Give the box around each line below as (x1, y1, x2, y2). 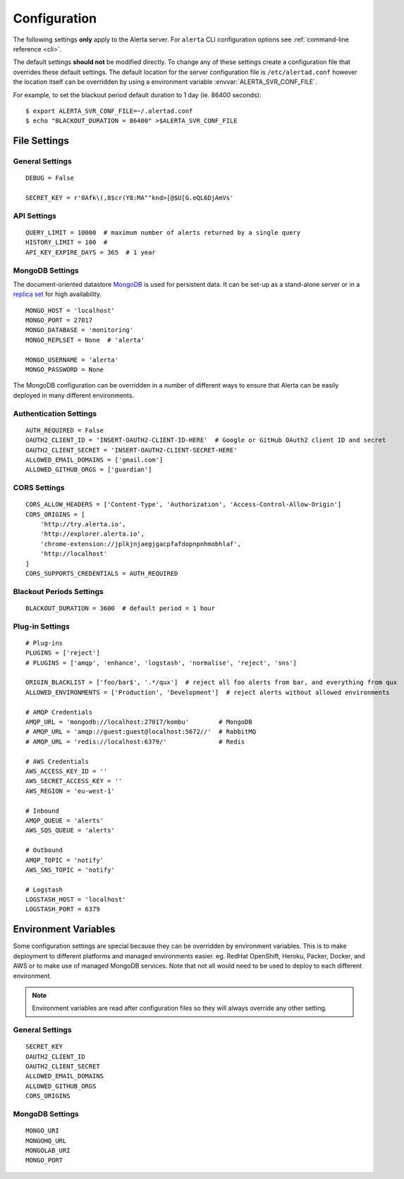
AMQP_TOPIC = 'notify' (25, 856, 104, 864)
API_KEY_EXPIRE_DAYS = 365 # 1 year (25, 248, 157, 257)
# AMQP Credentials (25, 708, 93, 716)
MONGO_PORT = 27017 (25, 316, 93, 324)
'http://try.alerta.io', (39, 520, 126, 529)
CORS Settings (13, 483, 65, 493)
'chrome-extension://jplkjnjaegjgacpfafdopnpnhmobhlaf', (39, 540, 241, 548)
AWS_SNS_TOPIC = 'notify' (25, 865, 116, 874)
